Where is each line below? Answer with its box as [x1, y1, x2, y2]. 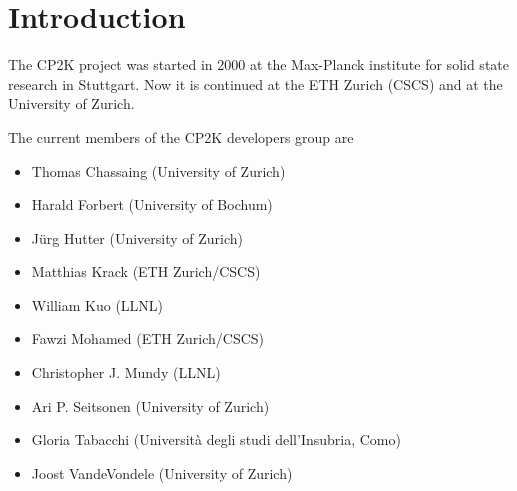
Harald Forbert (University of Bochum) [31, 194, 273, 215]
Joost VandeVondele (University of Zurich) [31, 462, 293, 483]
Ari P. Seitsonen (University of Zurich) [31, 395, 270, 416]
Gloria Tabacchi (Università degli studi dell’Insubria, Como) [31, 429, 401, 450]
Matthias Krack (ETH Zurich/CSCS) [31, 261, 261, 282]
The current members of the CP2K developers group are [8, 126, 354, 147]
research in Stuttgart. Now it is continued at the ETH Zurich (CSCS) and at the [8, 73, 503, 94]
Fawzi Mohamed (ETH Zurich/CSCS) [31, 328, 265, 349]
